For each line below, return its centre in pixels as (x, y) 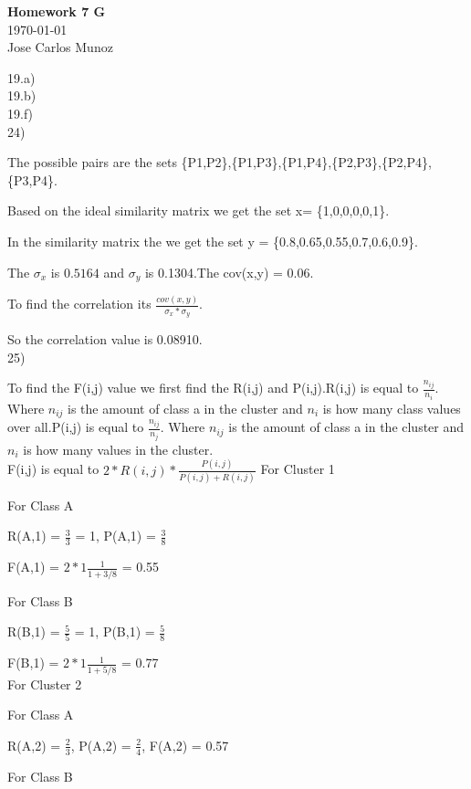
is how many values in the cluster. (118, 449)
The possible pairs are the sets (92, 162)
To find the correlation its (79, 304)
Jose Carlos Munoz (60, 47)
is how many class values (392, 408)
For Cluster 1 (298, 469)
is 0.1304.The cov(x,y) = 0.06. (229, 272)
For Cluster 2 (45, 684)
